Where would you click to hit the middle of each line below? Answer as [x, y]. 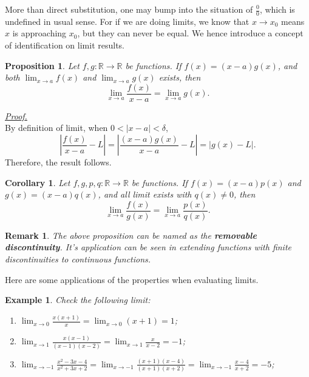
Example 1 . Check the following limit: [78, 300]
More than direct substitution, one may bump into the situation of [129, 9]
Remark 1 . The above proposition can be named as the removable [131, 235]
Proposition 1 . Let [42, 65]
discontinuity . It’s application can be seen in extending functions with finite [148, 247]
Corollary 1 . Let [38, 182]
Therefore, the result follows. [58, 162]
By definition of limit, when [56, 128]
